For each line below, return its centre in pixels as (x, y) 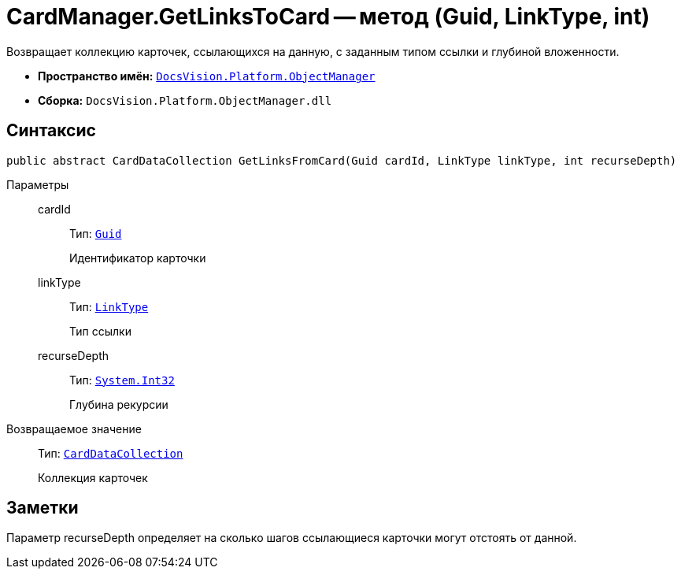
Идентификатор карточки (138, 258)
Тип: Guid (96, 233)
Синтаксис (51, 131)
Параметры (38, 184)
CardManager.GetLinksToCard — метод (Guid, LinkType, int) (328, 17)
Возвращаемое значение (74, 428)
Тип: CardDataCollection (111, 453)
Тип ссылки (100, 331)
